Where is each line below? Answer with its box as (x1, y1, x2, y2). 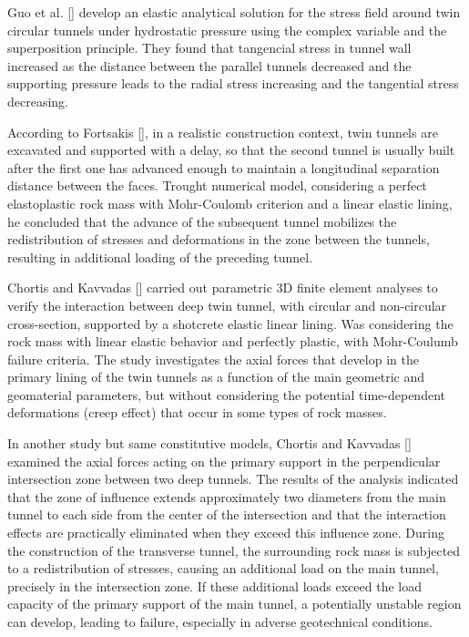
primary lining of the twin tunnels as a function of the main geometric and (7, 367, 425, 386)
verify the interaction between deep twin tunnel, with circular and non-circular (7, 295, 447, 314)
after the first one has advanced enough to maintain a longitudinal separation (7, 158, 440, 177)
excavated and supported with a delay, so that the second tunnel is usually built (7, 140, 455, 159)
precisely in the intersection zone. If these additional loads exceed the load (7, 576, 422, 595)
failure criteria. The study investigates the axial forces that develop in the (7, 349, 419, 368)
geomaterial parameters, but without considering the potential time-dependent (7, 385, 445, 404)
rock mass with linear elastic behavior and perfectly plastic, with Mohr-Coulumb (7, 332, 458, 351)
